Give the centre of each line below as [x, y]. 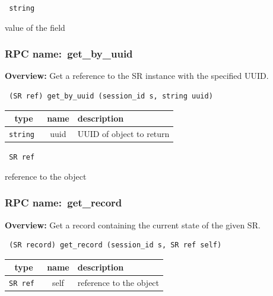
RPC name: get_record [64, 203]
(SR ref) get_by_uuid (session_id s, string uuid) [111, 96]
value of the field [35, 27]
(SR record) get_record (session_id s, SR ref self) [115, 245]
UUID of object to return [123, 134]
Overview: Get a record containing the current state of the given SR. [133, 225]
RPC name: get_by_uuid [69, 54]
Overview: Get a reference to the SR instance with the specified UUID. [137, 76]
